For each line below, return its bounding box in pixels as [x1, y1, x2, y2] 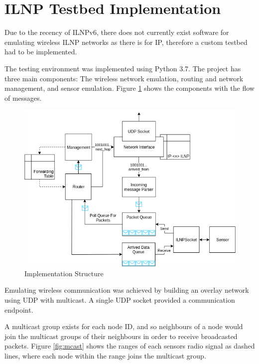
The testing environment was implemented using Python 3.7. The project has [4, 63, 241, 73]
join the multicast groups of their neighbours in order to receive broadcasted [4, 331, 238, 341]
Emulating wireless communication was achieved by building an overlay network [4, 285, 249, 295]
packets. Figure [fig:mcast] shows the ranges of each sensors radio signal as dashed [4, 341, 255, 351]
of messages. [4, 92, 42, 103]
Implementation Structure [24, 268, 104, 278]
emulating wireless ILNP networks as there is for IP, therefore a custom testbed [4, 36, 248, 47]
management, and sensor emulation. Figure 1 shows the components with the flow [4, 83, 255, 93]
